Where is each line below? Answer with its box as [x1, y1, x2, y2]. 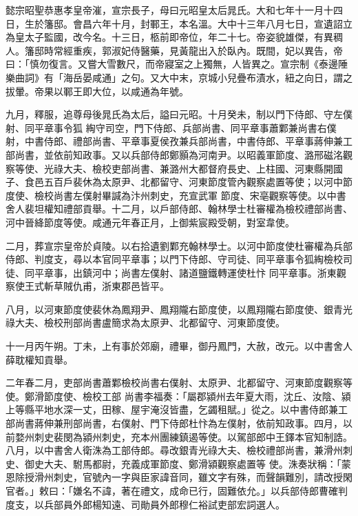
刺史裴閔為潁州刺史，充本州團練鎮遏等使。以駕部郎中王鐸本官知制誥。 [34, 429, 352, 444]
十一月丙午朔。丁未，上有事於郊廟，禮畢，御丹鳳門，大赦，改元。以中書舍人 [6, 339, 352, 353]
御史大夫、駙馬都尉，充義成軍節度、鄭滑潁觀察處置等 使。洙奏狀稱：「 [24, 456, 341, 470]
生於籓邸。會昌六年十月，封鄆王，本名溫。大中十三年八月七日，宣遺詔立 [24, 16, 352, 30]
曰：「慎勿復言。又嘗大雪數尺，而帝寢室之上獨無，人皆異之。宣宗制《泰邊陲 [6, 57, 348, 71]
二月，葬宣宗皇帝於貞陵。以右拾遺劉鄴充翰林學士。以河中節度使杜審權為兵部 [6, 238, 352, 252]
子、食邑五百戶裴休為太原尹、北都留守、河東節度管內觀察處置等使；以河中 [6, 175, 343, 189]
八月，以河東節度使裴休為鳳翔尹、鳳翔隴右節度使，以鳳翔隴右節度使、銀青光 [6, 301, 352, 316]
